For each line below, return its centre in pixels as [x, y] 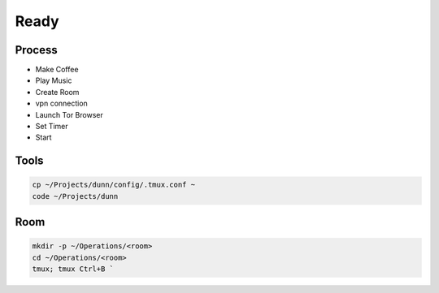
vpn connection [62, 103]
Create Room [57, 92]
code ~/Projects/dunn [75, 196]
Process [36, 50]
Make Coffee [57, 70]
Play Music [54, 80]
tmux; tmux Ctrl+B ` [73, 269]
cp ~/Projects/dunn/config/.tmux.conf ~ [113, 185]
